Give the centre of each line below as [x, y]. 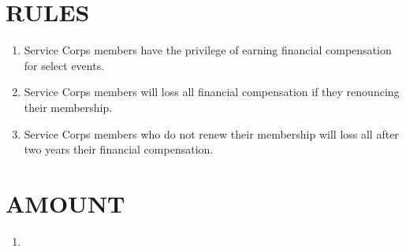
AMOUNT [65, 203]
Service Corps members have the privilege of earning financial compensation [208, 50]
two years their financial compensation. [119, 149]
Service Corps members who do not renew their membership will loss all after [211, 133]
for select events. [64, 65]
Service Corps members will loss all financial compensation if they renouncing [212, 92]
